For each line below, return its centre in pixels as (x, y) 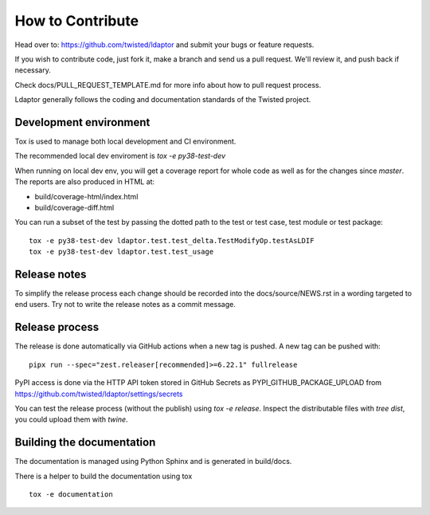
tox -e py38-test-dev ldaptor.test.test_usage (121, 252)
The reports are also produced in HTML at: (85, 182)
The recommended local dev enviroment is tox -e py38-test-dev (120, 156)
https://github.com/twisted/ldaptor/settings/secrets (99, 394)
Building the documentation (85, 442)
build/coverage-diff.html (74, 207)
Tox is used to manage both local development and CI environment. (125, 142)
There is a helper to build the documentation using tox (104, 476)
